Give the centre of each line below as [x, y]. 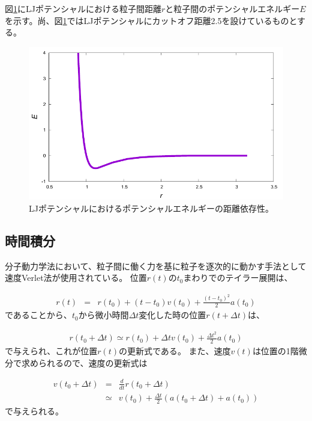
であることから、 [38, 315]
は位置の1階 [275, 351]
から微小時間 [103, 315]
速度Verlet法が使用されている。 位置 [76, 278]
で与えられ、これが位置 [51, 351]
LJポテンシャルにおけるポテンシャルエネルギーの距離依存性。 [151, 208]
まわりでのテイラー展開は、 [238, 278]
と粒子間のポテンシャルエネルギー [232, 8]
